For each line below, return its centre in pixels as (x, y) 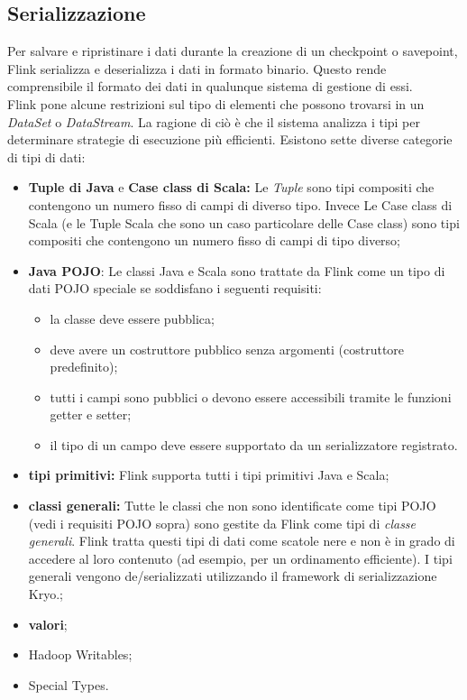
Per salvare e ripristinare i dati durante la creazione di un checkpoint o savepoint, (233, 51)
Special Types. (69, 684)
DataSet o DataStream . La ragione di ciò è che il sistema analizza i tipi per (214, 121)
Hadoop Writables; (80, 654)
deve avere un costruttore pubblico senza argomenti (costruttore (227, 349)
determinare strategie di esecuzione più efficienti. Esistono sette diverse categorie (230, 139)
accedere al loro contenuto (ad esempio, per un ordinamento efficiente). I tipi (240, 558)
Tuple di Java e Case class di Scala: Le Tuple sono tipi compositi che (231, 187)
